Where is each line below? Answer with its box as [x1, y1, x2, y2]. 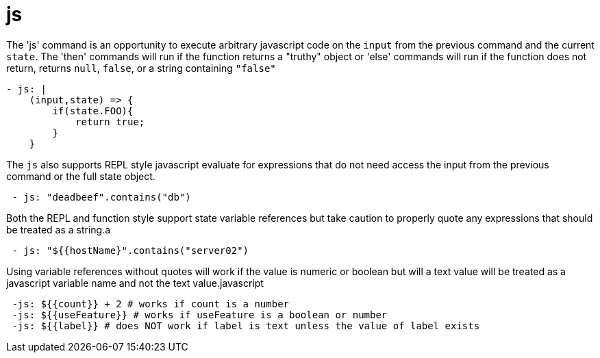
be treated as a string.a [6, 223, 111, 235]
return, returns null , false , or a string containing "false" [6, 62, 276, 74]
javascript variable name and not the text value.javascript [6, 277, 264, 289]
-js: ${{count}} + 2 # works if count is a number [12, 298, 290, 309]
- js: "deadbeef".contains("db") [12, 191, 191, 203]
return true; [75, 116, 145, 127]
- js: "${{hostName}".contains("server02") [12, 244, 249, 256]
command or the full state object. [6, 170, 155, 182]
